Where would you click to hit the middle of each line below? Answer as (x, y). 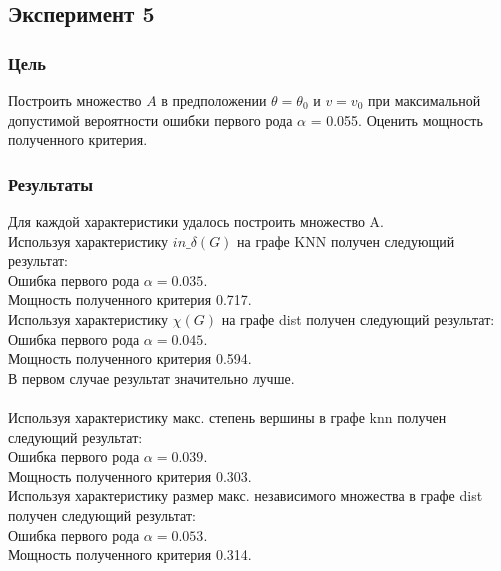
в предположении (214, 100)
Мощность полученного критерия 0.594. (130, 358)
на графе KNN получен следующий (346, 240)
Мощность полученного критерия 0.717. (130, 299)
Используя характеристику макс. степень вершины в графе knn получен (227, 416)
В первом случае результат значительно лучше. (151, 377)
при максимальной (424, 100)
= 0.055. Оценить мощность (396, 119)
